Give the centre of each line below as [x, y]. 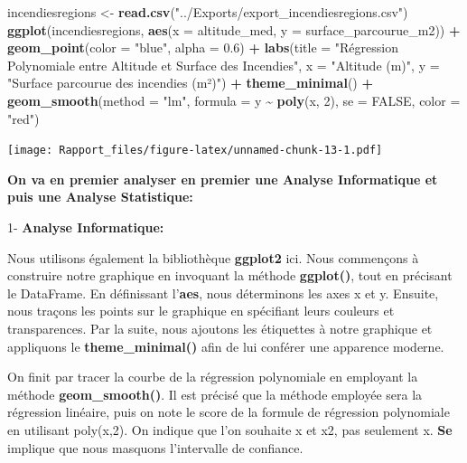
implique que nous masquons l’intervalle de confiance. [155, 447]
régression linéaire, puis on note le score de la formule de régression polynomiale [229, 412]
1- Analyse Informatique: [86, 227]
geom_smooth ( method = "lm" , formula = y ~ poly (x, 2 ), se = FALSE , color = [234, 100]
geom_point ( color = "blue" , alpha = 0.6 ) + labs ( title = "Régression [203, 47]
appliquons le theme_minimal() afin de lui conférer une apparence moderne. [226, 346]
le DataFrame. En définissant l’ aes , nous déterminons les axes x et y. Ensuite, [223, 293]
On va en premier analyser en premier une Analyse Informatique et [223, 179]
